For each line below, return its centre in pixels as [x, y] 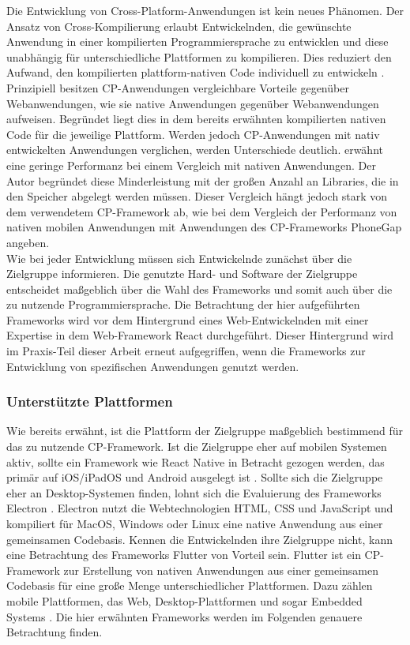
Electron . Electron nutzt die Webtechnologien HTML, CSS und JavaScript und [200, 508]
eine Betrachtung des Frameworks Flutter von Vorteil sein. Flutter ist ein [184, 555]
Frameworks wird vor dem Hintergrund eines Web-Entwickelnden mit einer [188, 319]
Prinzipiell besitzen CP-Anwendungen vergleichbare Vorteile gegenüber [178, 87]
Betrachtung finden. [55, 632]
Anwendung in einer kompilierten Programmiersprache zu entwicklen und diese [197, 41]
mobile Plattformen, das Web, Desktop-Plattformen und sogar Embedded [184, 601]
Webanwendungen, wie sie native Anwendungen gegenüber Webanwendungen [193, 103]
